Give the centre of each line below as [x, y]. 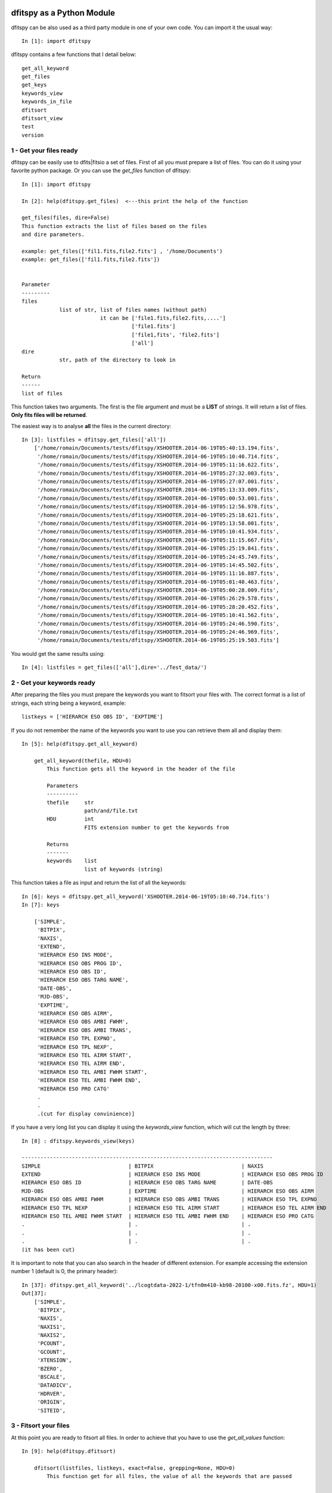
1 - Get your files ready [44, 150]
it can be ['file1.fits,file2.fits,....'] [163, 318]
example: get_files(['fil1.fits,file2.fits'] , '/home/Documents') [122, 251]
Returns [58, 844]
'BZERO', [50, 1368]
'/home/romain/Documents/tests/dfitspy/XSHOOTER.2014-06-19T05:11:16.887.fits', [158, 574]
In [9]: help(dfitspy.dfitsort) [69, 1451]
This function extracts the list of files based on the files [114, 226]
